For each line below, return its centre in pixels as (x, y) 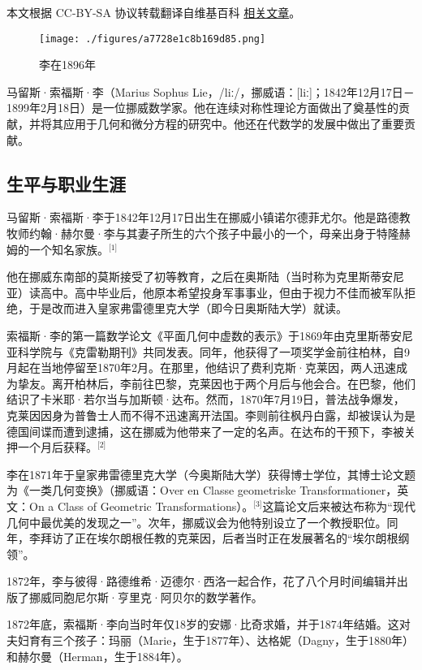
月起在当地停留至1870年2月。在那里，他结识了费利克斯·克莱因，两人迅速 (201, 367)
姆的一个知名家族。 (58, 249)
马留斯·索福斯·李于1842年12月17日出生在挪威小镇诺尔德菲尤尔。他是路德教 (209, 217)
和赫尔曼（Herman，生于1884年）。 (97, 656)
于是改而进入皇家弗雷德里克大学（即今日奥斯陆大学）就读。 (188, 308)
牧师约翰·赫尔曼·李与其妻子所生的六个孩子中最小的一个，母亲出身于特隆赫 (209, 233)
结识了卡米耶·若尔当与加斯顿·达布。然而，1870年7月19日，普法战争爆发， (206, 399)
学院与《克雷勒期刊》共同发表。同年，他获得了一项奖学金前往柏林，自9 (219, 351)
